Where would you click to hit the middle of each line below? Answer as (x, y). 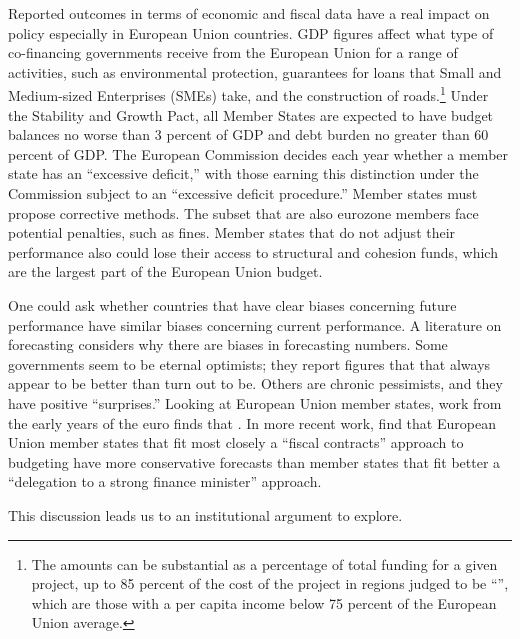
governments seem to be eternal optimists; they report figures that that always (249, 363)
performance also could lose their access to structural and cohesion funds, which (253, 251)
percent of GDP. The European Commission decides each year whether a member (258, 153)
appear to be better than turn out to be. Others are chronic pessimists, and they (255, 383)
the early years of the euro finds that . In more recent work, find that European (252, 422)
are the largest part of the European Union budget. (165, 271)
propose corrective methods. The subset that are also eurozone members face (243, 212)
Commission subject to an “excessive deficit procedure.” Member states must (243, 193)
